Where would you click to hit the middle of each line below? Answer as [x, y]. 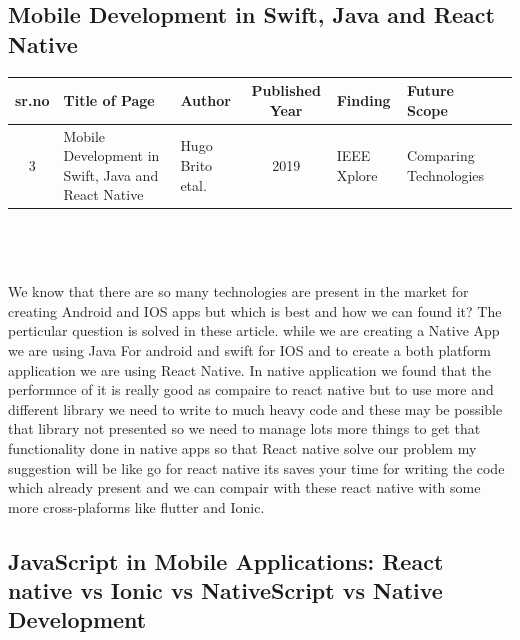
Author [205, 99]
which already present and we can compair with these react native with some [244, 487]
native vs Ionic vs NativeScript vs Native [225, 590]
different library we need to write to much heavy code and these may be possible [255, 408]
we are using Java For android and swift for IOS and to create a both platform [250, 349]
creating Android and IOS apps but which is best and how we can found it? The [255, 310]
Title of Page [109, 99]
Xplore [357, 174]
